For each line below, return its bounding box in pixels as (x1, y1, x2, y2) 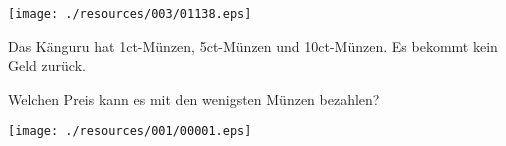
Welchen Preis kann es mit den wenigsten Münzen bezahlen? (8, 88, 380, 109)
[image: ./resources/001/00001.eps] (8, 124, 252, 139)
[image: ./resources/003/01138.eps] (8, 7, 252, 21)
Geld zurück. (8, 55, 86, 76)
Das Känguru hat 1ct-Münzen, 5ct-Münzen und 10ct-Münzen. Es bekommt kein (8, 35, 498, 56)
